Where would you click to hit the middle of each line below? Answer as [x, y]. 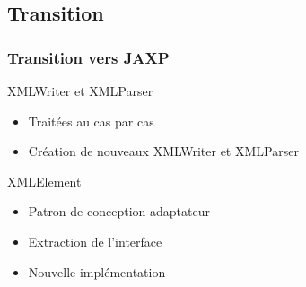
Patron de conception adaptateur [119, 211]
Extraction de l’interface [95, 241]
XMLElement [44, 181]
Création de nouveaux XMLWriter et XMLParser [163, 151]
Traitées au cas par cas [91, 121]
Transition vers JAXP [88, 57]
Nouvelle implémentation [97, 271]
